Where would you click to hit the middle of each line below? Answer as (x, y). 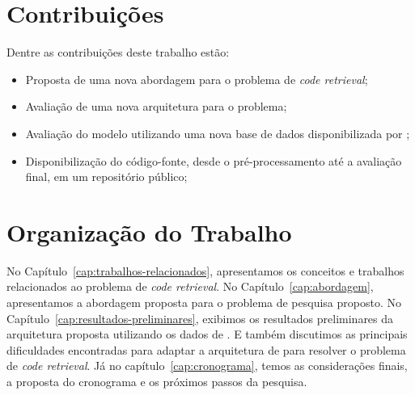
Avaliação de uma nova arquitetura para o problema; (156, 106)
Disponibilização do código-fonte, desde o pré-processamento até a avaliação (214, 160)
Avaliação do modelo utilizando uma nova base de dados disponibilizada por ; (218, 133)
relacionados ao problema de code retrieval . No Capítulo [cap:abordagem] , (190, 286)
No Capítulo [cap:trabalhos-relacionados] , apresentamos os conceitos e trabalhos (205, 270)
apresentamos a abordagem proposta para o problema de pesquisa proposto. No (204, 302)
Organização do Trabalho (149, 231)
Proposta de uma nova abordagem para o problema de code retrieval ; (197, 79)
